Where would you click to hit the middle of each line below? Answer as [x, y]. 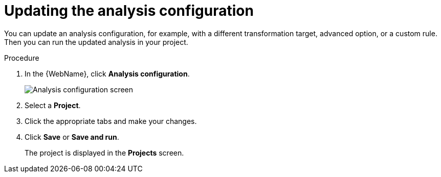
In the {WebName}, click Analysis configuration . [107, 73]
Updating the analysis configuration [129, 11]
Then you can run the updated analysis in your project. [96, 42]
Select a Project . [53, 105]
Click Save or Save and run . [72, 137]
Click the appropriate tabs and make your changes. [111, 121]
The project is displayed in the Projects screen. [104, 153]
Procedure [22, 58]
